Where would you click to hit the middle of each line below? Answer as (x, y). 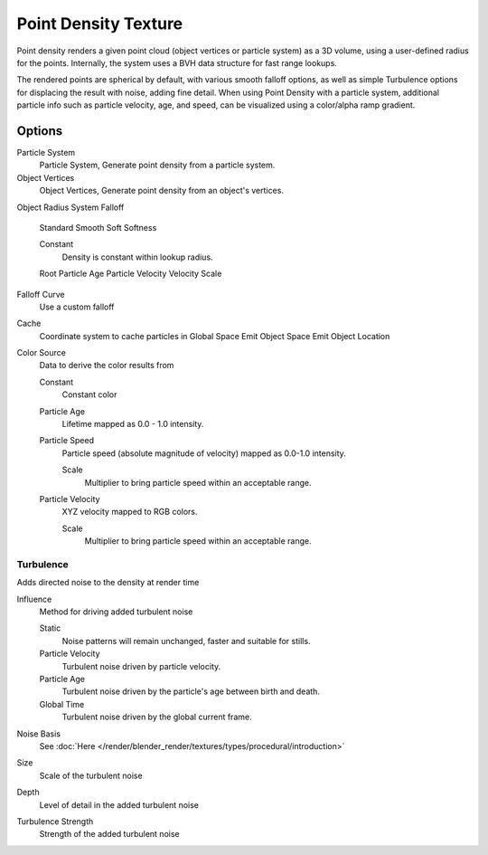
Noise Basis (39, 734)
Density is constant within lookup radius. (137, 257)
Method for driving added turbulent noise (116, 612)
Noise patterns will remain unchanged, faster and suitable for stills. (186, 641)
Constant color (89, 394)
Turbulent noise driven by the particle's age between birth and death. (191, 691)
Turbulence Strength (55, 821)
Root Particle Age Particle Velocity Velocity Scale (131, 274)
